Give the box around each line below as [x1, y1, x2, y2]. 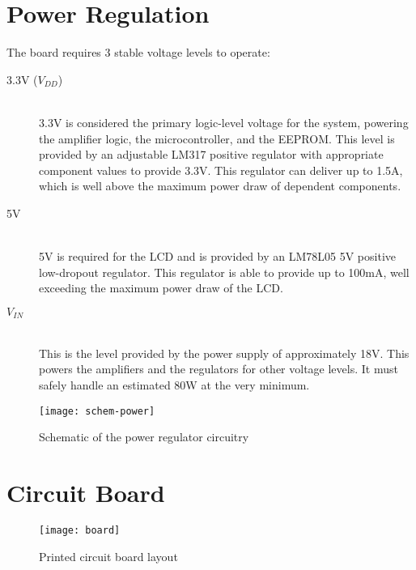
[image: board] [39, 525, 121, 537]
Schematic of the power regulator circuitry [39, 428, 249, 445]
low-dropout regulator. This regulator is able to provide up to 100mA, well [39, 263, 410, 280]
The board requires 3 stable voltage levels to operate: [6, 44, 270, 61]
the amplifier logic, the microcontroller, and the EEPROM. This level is [39, 130, 395, 147]
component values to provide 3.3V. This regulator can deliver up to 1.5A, [39, 161, 403, 178]
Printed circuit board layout [39, 547, 178, 564]
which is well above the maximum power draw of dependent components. [39, 177, 401, 194]
